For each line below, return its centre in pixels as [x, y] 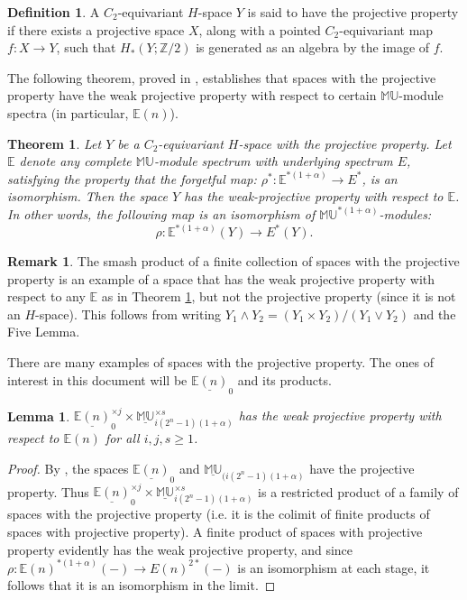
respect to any [46, 296]
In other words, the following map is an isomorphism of [161, 213]
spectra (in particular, [68, 112]
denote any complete [75, 161]
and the [435, 314]
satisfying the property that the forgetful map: [132, 178]
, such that [86, 47]
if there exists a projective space [96, 29]
